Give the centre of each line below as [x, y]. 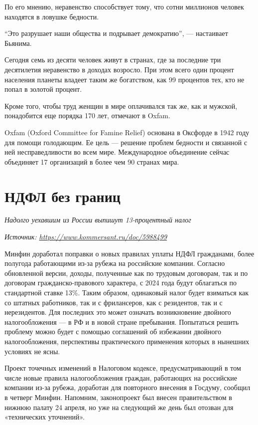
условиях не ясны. [32, 351]
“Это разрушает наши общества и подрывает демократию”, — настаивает [116, 33]
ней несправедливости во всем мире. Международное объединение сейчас [117, 152]
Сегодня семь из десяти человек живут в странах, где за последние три [113, 60]
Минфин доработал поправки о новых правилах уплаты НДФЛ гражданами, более [129, 253]
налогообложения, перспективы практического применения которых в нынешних [127, 341]
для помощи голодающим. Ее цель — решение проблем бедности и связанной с [126, 142]
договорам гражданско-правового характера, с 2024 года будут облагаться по [121, 283]
